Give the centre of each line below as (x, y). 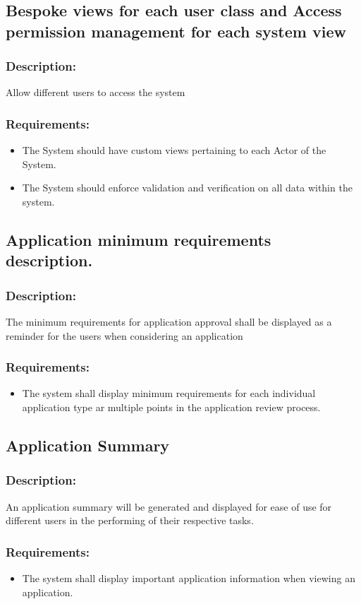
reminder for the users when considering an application (124, 335)
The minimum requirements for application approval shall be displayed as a (169, 321)
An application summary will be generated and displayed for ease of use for (169, 506)
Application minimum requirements (139, 239)
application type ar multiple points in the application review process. (171, 407)
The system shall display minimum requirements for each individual (169, 393)
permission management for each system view (176, 31)
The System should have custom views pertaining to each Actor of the (174, 150)
